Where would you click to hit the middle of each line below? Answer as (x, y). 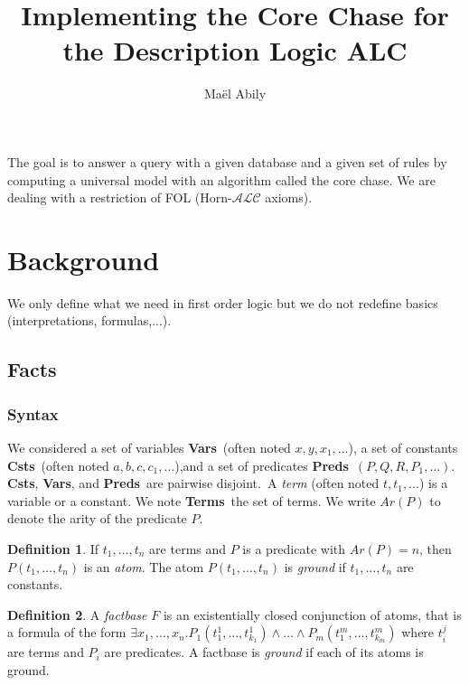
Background (84, 259)
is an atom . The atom (144, 566)
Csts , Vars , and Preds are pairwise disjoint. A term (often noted (193, 483)
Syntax (33, 413)
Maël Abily (235, 94)
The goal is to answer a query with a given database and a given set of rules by (227, 161)
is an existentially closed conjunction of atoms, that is (312, 614)
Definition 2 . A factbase (77, 614)
